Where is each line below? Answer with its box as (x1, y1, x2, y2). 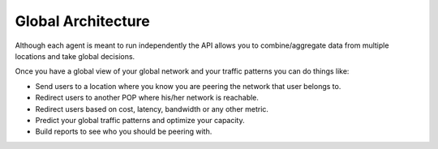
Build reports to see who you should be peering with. (35, 126, 213, 137)
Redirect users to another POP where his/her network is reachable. (35, 93, 260, 103)
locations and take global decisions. (15, 51, 135, 61)
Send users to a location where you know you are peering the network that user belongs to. (35, 81, 341, 91)
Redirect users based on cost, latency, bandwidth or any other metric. (35, 104, 269, 113)
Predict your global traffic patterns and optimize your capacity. (35, 115, 245, 125)
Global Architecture (15, 12, 150, 30)
